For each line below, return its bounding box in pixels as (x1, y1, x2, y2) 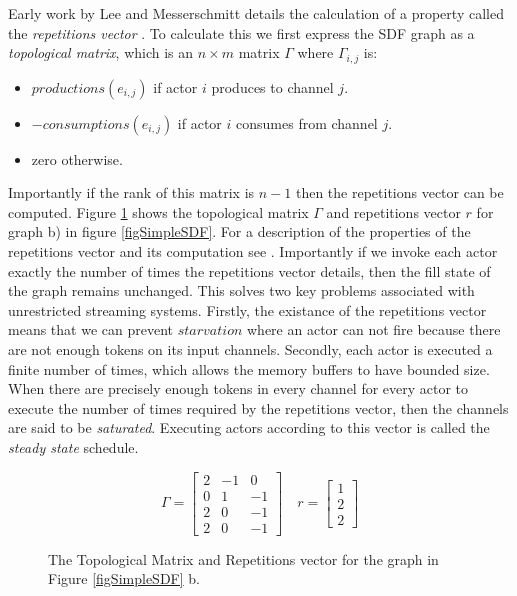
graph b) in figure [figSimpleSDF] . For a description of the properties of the (8, 221, 471, 242)
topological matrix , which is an (8, 42, 194, 63)
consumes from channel (236, 112, 378, 133)
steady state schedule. (8, 436, 139, 457)
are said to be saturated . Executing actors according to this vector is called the (8, 417, 490, 438)
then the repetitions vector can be (295, 182, 504, 203)
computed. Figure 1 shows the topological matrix (8, 201, 309, 222)
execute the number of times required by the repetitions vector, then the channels (8, 397, 509, 418)
